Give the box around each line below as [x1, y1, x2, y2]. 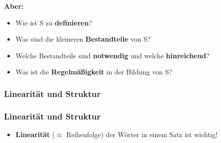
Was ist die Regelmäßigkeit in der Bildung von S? [15, 67, 172, 77]
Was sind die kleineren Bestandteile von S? [15, 34, 151, 44]
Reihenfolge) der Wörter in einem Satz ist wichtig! [66, 129, 218, 140]
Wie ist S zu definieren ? [15, 17, 92, 27]
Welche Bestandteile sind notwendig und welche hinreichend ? [15, 50, 210, 60]
